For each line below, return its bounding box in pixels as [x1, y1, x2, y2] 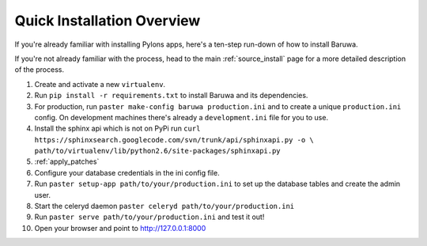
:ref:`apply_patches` [34, 157, 100, 166]
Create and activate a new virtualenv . [34, 79, 166, 89]
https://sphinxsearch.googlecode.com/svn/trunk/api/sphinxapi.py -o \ [34, 135, 314, 144]
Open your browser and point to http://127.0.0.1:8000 [34, 223, 206, 233]
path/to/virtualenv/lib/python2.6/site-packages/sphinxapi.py [34, 146, 281, 156]
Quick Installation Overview [14, 12, 201, 29]
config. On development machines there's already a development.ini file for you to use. [34, 112, 328, 122]
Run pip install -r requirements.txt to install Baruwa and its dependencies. [34, 91, 308, 100]
